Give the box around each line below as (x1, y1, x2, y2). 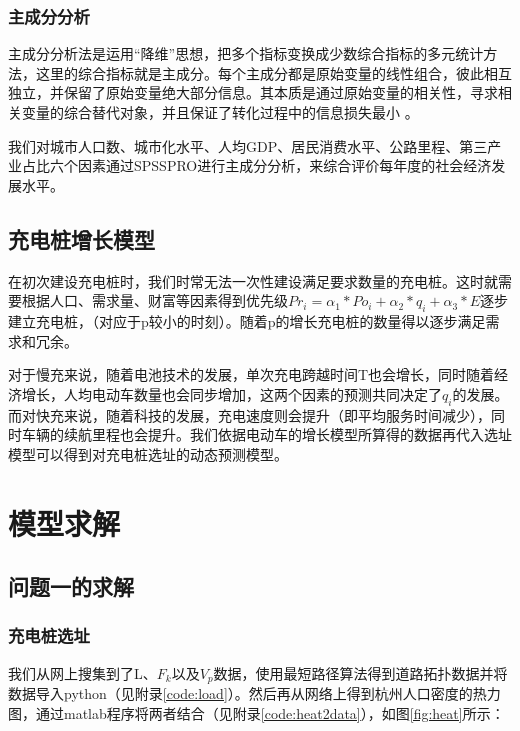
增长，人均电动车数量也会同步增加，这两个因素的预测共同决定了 (21, 383, 442, 404)
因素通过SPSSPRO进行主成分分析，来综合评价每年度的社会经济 (77, 155, 492, 176)
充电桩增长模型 (8, 223, 155, 254)
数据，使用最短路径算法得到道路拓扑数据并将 (213, 662, 508, 683)
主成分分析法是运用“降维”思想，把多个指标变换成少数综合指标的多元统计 (8, 43, 484, 64)
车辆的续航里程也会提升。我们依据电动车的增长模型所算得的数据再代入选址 (21, 424, 512, 445)
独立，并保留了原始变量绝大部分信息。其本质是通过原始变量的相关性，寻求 (8, 82, 498, 103)
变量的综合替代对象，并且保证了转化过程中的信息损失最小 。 (21, 102, 419, 122)
